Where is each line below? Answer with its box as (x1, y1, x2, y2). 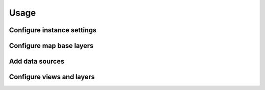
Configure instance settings (9, 26, 97, 34)
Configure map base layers (9, 42, 94, 50)
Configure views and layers (9, 73, 95, 81)
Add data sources (9, 57, 65, 66)
